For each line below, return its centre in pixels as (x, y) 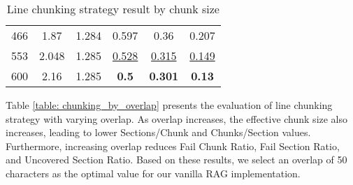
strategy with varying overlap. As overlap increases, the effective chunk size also (177, 118)
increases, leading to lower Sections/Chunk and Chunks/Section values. (158, 132)
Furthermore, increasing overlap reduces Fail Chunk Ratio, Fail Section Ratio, (173, 146)
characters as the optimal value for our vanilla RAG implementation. (153, 173)
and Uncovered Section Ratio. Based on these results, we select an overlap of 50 (176, 160)
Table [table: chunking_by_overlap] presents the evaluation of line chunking (169, 105)
